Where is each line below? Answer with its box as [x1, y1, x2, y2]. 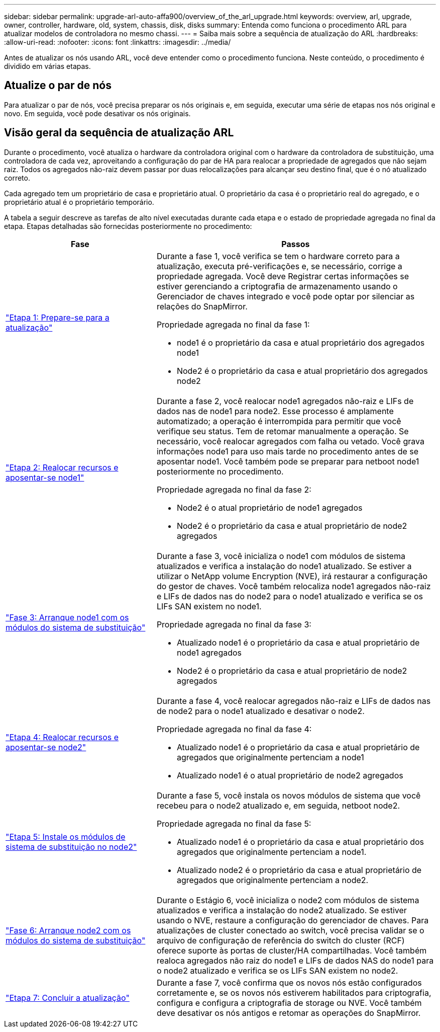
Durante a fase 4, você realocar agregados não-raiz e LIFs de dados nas [156, 695, 431, 706]
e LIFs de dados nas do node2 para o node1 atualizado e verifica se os [156, 591, 423, 601]
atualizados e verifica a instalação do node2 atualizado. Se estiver [156, 905, 407, 915]
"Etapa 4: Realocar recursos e [6, 732, 119, 742]
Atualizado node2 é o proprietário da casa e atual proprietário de [176, 864, 422, 875]
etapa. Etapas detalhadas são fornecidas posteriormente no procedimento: [4, 221, 252, 230]
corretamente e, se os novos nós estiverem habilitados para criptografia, [156, 987, 431, 998]
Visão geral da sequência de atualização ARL [4, 126, 234, 139]
